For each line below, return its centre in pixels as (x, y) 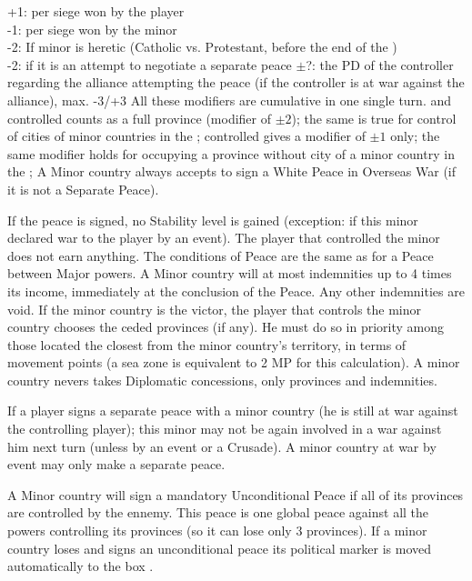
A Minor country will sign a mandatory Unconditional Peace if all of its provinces (236, 494)
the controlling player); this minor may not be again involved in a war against (225, 429)
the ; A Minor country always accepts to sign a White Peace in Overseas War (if (232, 171)
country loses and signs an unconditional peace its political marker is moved (220, 548)
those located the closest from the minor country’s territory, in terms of (207, 344)
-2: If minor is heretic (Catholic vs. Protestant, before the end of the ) (202, 47)
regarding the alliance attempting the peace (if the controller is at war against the (236, 82)
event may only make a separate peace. (116, 464)
